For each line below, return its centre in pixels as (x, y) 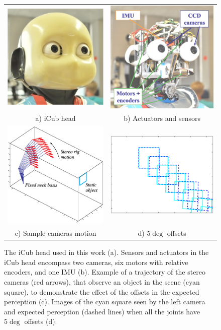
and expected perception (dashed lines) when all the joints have (102, 311)
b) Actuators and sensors (162, 118)
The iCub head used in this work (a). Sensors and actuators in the (106, 252)
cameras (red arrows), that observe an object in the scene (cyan (102, 282)
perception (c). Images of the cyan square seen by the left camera (105, 302)
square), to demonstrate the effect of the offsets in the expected (102, 291)
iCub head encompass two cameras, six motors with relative (96, 262)
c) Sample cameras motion (56, 233)
